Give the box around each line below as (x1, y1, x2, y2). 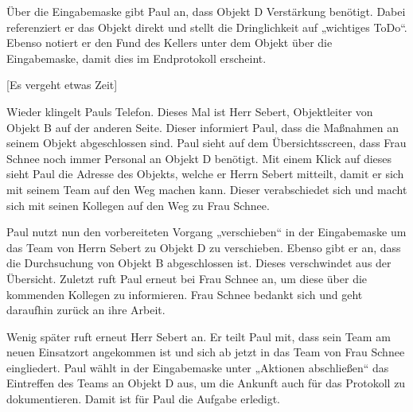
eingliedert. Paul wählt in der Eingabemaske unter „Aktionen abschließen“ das (6, 359, 389, 375)
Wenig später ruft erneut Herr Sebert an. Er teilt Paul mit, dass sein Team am (6, 328, 391, 344)
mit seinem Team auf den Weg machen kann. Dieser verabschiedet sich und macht (6, 181, 407, 197)
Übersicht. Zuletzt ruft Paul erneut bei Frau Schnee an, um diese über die (6, 270, 368, 286)
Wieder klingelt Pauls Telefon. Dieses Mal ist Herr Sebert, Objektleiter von (6, 103, 373, 119)
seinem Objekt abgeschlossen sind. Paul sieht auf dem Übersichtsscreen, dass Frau (6, 134, 407, 151)
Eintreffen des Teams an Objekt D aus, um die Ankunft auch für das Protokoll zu (6, 375, 406, 391)
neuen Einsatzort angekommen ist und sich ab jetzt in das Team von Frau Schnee (6, 344, 405, 360)
